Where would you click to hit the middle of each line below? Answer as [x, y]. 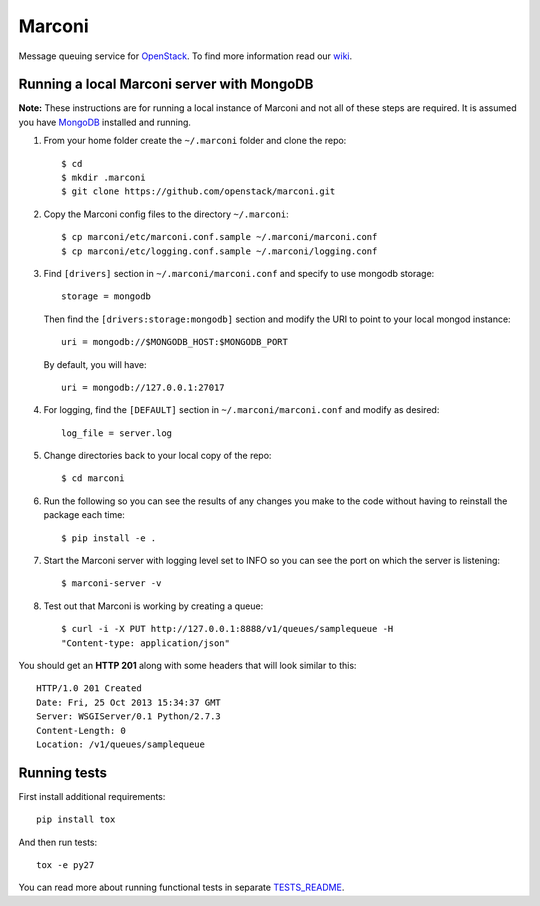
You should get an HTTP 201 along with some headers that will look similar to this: [187, 665]
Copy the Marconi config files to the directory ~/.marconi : [166, 214]
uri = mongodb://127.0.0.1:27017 [143, 387]
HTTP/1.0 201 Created [89, 688]
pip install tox [76, 819]
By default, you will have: [95, 364]
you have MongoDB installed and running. [105, 122]
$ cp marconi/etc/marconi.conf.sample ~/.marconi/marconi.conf [219, 237]
